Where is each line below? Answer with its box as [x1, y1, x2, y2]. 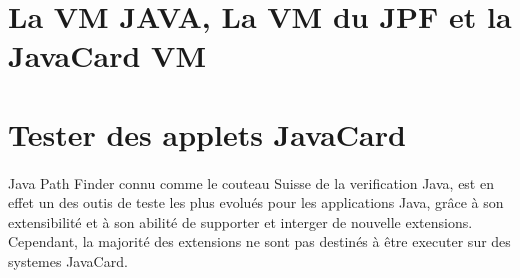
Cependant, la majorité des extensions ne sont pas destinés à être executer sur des [8, 231, 511, 252]
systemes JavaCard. [8, 250, 128, 271]
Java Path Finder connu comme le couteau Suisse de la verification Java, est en [8, 172, 494, 193]
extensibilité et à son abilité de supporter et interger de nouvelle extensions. [8, 211, 473, 232]
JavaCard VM [8, 35, 206, 76]
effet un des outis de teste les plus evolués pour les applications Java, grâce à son [8, 192, 504, 213]
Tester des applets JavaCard [8, 113, 406, 154]
